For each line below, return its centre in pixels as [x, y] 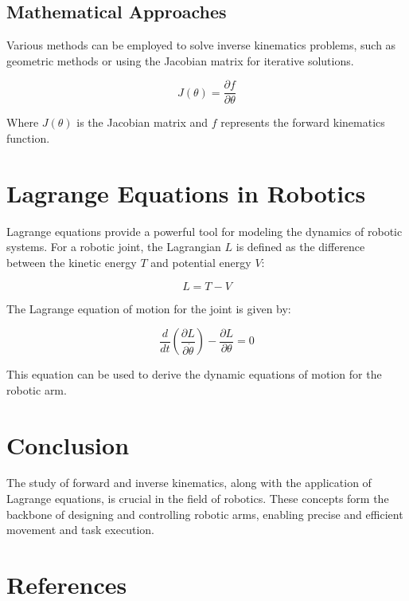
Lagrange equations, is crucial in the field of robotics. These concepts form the [198, 499]
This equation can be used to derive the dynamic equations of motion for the [194, 374]
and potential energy [201, 262]
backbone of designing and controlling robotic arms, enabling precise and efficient [205, 514]
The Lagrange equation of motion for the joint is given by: [149, 308]
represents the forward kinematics [303, 122]
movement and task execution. [80, 530]
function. [28, 138]
